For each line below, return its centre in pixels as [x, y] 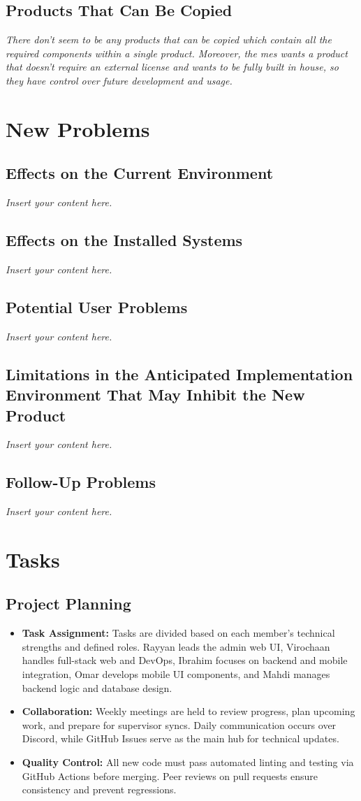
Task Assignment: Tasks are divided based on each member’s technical [178, 633]
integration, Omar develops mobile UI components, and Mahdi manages [176, 674]
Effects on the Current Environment [140, 173]
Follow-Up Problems [81, 482]
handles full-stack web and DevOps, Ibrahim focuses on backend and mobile [185, 660]
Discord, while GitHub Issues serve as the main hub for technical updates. [180, 738]
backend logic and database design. [97, 687]
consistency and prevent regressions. [99, 789]
